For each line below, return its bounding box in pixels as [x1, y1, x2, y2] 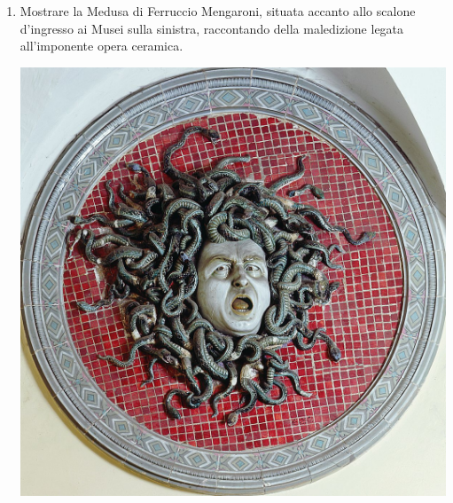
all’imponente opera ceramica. [20, 36, 184, 55]
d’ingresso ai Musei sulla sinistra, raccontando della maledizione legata [20, 19, 404, 37]
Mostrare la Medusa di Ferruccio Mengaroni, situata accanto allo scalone [20, 2, 416, 20]
